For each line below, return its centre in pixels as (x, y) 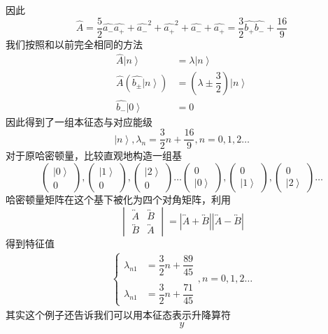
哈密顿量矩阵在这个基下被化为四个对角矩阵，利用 (118, 199)
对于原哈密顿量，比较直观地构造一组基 (94, 155)
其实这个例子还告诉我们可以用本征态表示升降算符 (118, 314)
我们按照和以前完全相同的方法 (74, 44)
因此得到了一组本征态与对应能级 (79, 121)
